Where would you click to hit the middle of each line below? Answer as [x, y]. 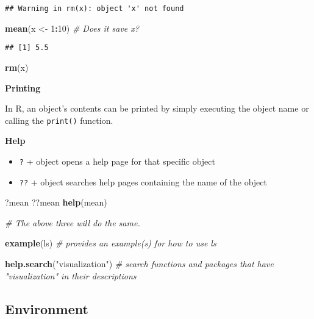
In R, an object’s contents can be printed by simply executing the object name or [157, 108]
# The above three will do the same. [73, 222]
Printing [23, 88]
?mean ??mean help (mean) [56, 202]
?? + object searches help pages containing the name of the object [143, 181]
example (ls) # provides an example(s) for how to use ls [111, 243]
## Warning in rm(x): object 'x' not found [95, 9]
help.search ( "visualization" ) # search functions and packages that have [139, 264]
